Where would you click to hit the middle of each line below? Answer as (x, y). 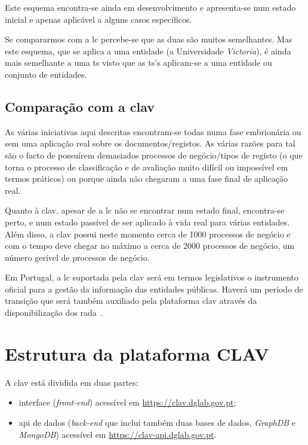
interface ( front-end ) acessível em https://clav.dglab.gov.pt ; (127, 402)
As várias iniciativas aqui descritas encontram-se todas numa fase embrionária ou (153, 131)
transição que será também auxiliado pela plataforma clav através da (131, 301)
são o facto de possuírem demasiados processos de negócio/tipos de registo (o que (154, 155)
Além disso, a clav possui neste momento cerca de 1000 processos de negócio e (148, 234)
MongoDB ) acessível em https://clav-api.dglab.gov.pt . (118, 434)
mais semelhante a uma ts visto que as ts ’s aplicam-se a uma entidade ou (138, 63)
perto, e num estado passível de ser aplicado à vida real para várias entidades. (147, 222)
